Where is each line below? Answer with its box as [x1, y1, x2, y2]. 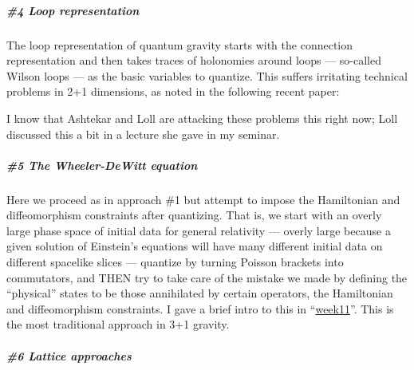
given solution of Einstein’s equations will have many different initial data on [6, 238, 383, 254]
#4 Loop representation [6, 2, 140, 18]
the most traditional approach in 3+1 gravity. [6, 316, 230, 333]
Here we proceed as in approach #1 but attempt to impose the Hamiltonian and [6, 191, 400, 207]
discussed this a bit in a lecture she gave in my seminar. [6, 125, 280, 142]
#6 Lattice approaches [6, 347, 132, 364]
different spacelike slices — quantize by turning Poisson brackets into [6, 254, 344, 270]
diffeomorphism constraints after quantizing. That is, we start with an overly [6, 207, 382, 223]
